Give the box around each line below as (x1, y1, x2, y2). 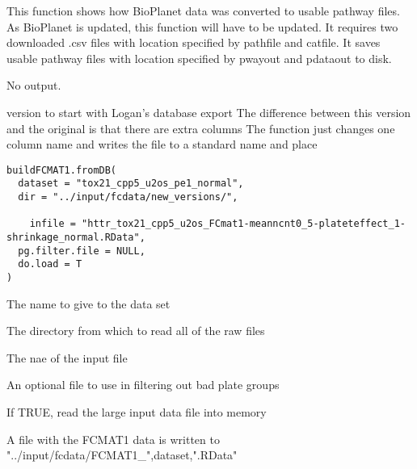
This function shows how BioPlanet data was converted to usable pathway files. (6, 2, 400, 19)
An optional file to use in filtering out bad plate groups (6, 376, 280, 393)
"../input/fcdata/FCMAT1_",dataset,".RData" (6, 446, 238, 463)
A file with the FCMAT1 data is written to (6, 430, 220, 447)
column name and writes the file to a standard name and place (6, 136, 318, 153)
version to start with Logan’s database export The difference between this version (6, 103, 411, 120)
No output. (6, 77, 61, 94)
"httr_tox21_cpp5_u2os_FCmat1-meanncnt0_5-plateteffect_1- (82, 218, 406, 230)
